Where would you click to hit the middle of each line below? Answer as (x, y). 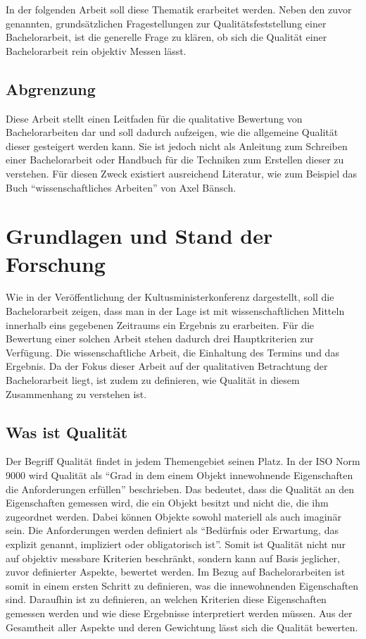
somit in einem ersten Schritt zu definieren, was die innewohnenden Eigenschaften (182, 585)
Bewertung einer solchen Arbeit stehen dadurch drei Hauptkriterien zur (160, 339)
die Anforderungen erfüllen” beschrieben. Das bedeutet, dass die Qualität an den (180, 489)
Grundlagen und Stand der (139, 236)
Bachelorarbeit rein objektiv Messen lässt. (96, 50)
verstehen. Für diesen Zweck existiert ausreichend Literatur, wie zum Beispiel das (182, 173)
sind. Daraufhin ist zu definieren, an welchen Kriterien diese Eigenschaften (166, 599)
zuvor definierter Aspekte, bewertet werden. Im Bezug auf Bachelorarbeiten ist (176, 572)
